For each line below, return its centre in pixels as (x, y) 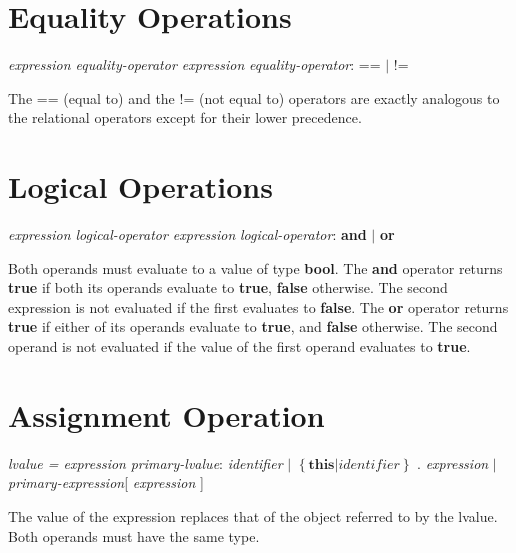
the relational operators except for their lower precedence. (185, 117)
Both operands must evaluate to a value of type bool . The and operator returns (255, 267)
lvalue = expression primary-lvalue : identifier (145, 462)
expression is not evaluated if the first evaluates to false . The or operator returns (258, 306)
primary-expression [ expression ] (106, 482)
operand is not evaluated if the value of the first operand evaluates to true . (239, 346)
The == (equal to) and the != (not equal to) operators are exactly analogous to (254, 97)
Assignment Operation (166, 414)
